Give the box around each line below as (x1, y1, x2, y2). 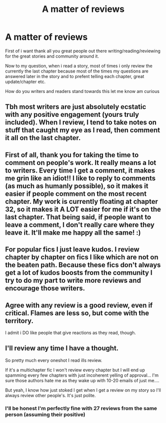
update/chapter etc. (5, 79, 46, 85)
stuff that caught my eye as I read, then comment (5, 126, 160, 135)
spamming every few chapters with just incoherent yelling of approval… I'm (5, 372, 159, 378)
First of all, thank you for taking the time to (5, 151, 139, 159)
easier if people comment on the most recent (5, 189, 147, 198)
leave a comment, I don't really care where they (5, 220, 155, 229)
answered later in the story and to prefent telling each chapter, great (5, 73, 145, 79)
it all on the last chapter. (5, 134, 81, 142)
